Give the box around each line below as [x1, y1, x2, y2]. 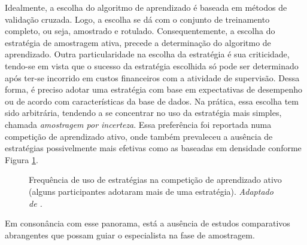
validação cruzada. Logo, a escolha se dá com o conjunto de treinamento [5, 13, 270, 25]
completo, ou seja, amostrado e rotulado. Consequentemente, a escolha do [5, 24, 275, 37]
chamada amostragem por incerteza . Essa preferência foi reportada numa [5, 118, 272, 130]
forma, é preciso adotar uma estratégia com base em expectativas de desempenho [5, 83, 303, 96]
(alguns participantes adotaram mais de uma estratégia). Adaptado [29, 185, 273, 197]
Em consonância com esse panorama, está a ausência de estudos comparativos [5, 217, 290, 229]
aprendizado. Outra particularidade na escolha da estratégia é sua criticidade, [5, 48, 290, 60]
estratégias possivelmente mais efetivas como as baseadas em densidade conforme [5, 142, 302, 154]
